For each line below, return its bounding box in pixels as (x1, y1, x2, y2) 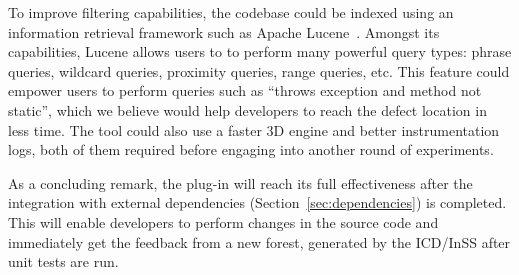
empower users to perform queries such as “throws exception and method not (8, 80, 482, 101)
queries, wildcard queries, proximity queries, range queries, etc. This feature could (8, 60, 510, 81)
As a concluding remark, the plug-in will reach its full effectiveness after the (8, 172, 473, 193)
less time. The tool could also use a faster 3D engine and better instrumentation (8, 119, 500, 140)
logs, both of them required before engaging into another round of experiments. (8, 139, 494, 160)
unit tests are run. (8, 251, 119, 272)
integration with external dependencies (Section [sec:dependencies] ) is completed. (8, 192, 507, 213)
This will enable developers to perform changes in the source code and (8, 211, 439, 232)
